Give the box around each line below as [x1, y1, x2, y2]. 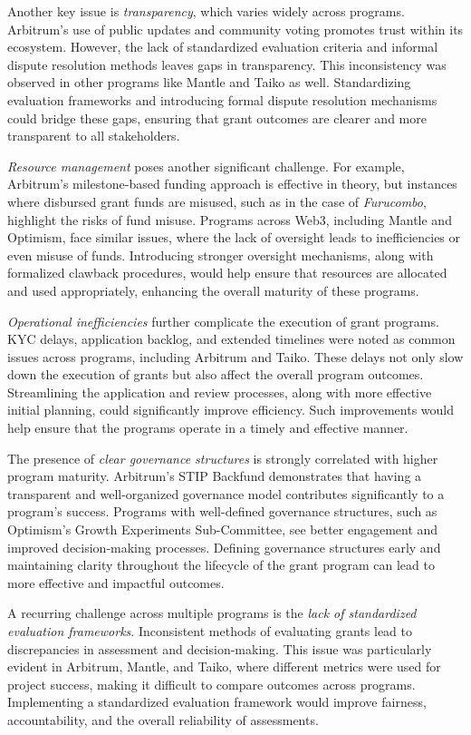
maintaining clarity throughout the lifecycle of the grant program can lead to [7, 555, 435, 574]
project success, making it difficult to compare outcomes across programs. [7, 674, 416, 693]
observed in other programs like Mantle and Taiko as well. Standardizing [7, 73, 411, 92]
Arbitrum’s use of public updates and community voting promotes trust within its [7, 19, 464, 38]
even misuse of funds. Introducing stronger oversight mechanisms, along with [7, 245, 434, 264]
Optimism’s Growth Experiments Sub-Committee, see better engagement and [7, 520, 438, 539]
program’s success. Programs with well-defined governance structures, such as [7, 502, 437, 521]
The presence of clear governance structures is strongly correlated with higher [7, 448, 438, 467]
